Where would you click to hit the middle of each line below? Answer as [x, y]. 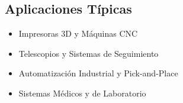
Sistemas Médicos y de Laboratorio [82, 93]
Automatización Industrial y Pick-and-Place [98, 73]
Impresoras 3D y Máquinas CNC [78, 33]
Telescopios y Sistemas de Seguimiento [89, 53]
